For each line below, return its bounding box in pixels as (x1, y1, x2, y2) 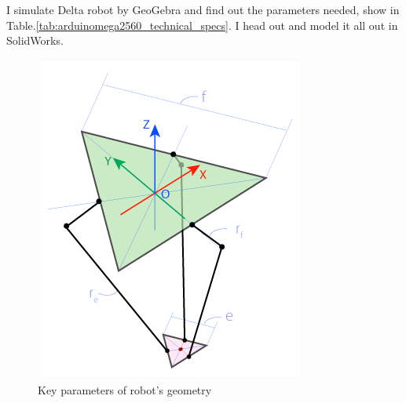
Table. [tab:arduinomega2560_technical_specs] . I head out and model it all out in (6, 16, 398, 33)
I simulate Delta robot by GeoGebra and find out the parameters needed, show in (6, 2, 400, 17)
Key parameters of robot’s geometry (38, 382, 212, 398)
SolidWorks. (6, 32, 64, 49)
